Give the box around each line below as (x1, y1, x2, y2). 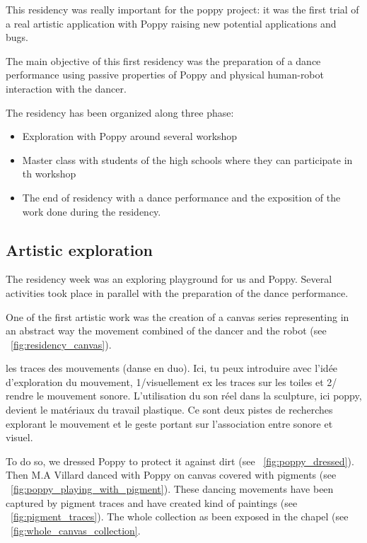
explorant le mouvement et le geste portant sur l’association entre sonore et (6, 416, 333, 431)
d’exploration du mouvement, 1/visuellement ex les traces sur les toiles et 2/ (6, 374, 337, 389)
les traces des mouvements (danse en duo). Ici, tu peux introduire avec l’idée (6, 361, 338, 375)
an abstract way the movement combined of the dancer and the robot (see (6, 323, 327, 338)
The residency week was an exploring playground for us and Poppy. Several (6, 271, 332, 286)
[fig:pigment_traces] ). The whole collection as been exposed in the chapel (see (11, 509, 349, 524)
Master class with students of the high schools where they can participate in (22, 152, 353, 167)
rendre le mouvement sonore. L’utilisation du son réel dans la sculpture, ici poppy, (6, 388, 362, 403)
